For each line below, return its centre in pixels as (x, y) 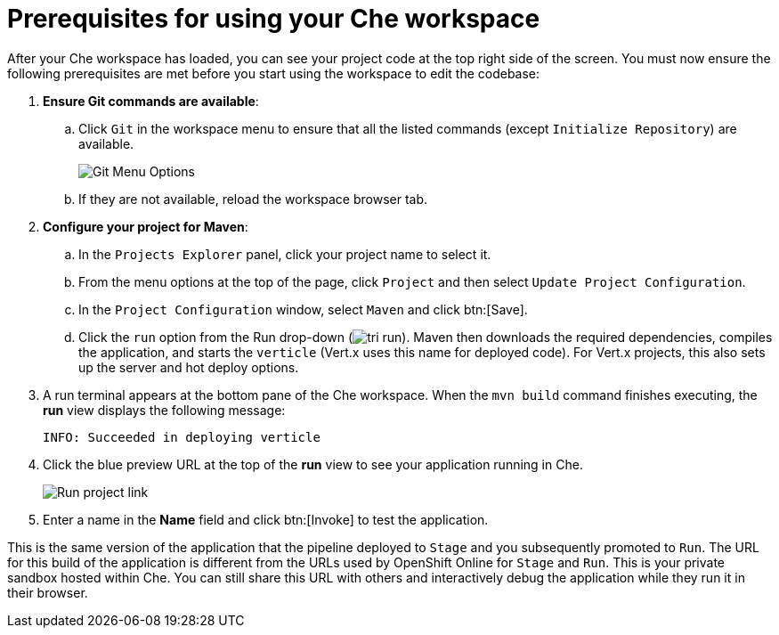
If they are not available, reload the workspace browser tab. (253, 199)
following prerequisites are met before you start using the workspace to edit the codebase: (274, 73)
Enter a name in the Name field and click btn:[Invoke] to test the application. (266, 519)
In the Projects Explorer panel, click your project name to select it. (285, 254)
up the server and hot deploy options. (189, 367)
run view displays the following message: (164, 410)
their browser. (48, 592)
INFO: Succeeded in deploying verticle (182, 437)
